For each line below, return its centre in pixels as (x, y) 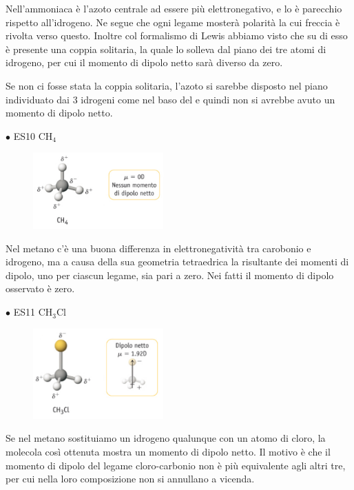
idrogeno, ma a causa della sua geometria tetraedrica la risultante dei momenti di (177, 262)
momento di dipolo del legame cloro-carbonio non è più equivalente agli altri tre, (176, 465)
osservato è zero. (40, 288)
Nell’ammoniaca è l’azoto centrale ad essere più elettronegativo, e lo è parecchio (174, 8)
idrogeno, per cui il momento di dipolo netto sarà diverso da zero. (144, 62)
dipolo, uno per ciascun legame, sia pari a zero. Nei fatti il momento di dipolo (170, 275)
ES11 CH (33, 312)
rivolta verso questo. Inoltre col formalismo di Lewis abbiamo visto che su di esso (177, 35)
